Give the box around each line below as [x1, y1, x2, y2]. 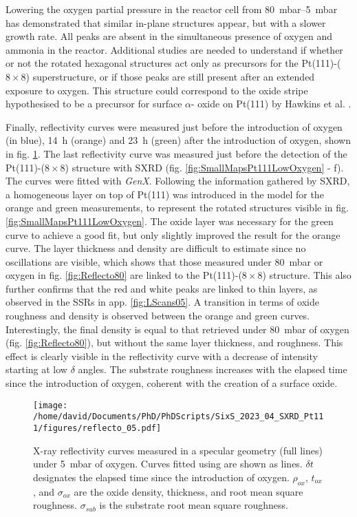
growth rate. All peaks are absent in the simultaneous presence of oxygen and [6, 29, 332, 43]
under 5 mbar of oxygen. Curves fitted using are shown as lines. [33, 456, 303, 471]
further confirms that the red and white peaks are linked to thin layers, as [6, 281, 318, 295]
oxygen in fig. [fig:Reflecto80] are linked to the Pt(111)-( [6, 268, 242, 282]
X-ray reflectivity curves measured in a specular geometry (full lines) [33, 443, 323, 457]
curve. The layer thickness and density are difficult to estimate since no [6, 241, 306, 255]
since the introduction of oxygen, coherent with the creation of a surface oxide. [6, 376, 338, 390]
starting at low [6, 362, 67, 377]
